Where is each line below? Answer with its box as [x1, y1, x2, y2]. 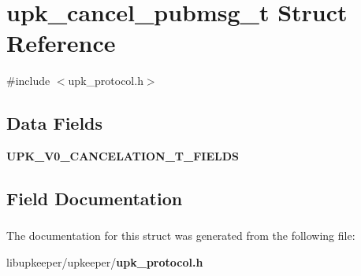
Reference [6, 27, 116, 59]
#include [6, 72, 50, 89]
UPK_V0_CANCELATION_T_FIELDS [6, 148, 240, 164]
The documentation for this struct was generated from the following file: [6, 227, 355, 244]
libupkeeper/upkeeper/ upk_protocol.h [6, 254, 203, 270]
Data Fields [6, 111, 103, 135]
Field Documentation [6, 186, 183, 211]
